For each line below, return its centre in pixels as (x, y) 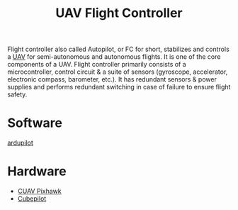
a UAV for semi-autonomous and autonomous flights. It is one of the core (114, 57)
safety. (17, 94)
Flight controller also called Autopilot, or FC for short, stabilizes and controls (119, 49)
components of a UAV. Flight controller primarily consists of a (97, 65)
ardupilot (21, 143)
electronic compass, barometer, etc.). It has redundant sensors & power (112, 79)
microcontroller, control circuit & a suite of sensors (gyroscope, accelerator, (118, 72)
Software (35, 123)
